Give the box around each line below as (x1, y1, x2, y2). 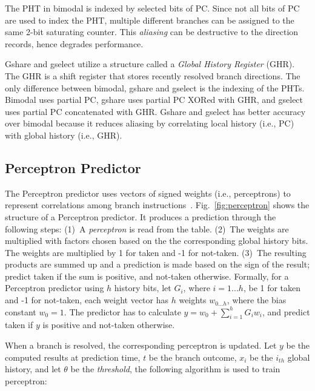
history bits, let (114, 281, 171, 294)
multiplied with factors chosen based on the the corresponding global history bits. (5, 234, 308, 247)
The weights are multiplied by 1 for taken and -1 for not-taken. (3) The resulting (5, 246, 307, 258)
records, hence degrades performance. (5, 37, 144, 50)
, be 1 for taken (243, 281, 301, 294)
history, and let (5, 363, 61, 375)
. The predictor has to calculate (64, 305, 181, 318)
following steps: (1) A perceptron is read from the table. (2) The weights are (5, 222, 289, 235)
